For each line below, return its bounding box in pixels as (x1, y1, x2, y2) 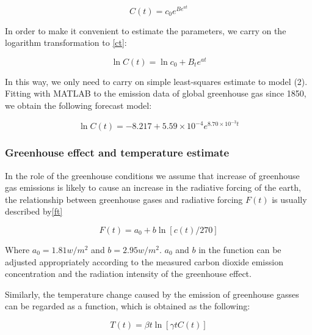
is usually (272, 193, 307, 205)
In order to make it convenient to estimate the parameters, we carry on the (5, 24, 286, 37)
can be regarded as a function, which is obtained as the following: (5, 300, 250, 312)
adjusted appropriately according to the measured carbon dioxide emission (5, 255, 283, 268)
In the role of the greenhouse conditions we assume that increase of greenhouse (5, 169, 300, 182)
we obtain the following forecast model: (5, 99, 152, 112)
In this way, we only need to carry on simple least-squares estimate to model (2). (5, 75, 308, 87)
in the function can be (198, 243, 281, 256)
